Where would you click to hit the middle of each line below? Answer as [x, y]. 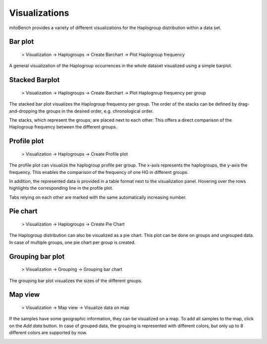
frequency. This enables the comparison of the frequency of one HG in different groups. [99, 172]
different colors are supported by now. [48, 333]
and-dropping [23, 111]
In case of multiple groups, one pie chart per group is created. [72, 242]
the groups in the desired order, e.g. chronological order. [96, 111]
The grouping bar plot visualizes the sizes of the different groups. [76, 280]
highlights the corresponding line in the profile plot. [61, 188]
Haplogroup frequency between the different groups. [63, 127]
